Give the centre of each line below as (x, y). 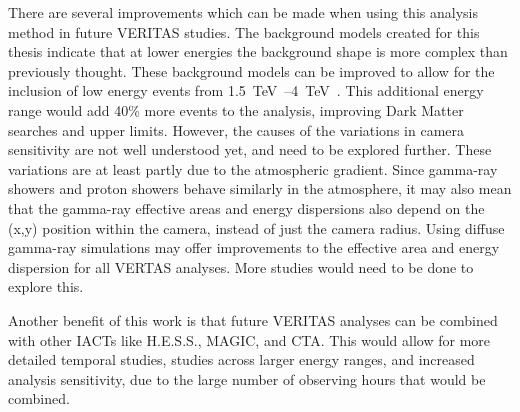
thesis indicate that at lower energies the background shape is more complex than (258, 51)
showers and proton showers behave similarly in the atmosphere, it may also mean (260, 188)
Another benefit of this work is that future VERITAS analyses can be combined (253, 319)
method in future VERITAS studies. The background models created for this (244, 31)
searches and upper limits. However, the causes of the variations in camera (236, 129)
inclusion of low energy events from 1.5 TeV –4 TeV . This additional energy (246, 90)
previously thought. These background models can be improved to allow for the (251, 70)
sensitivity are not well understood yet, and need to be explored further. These (250, 149)
